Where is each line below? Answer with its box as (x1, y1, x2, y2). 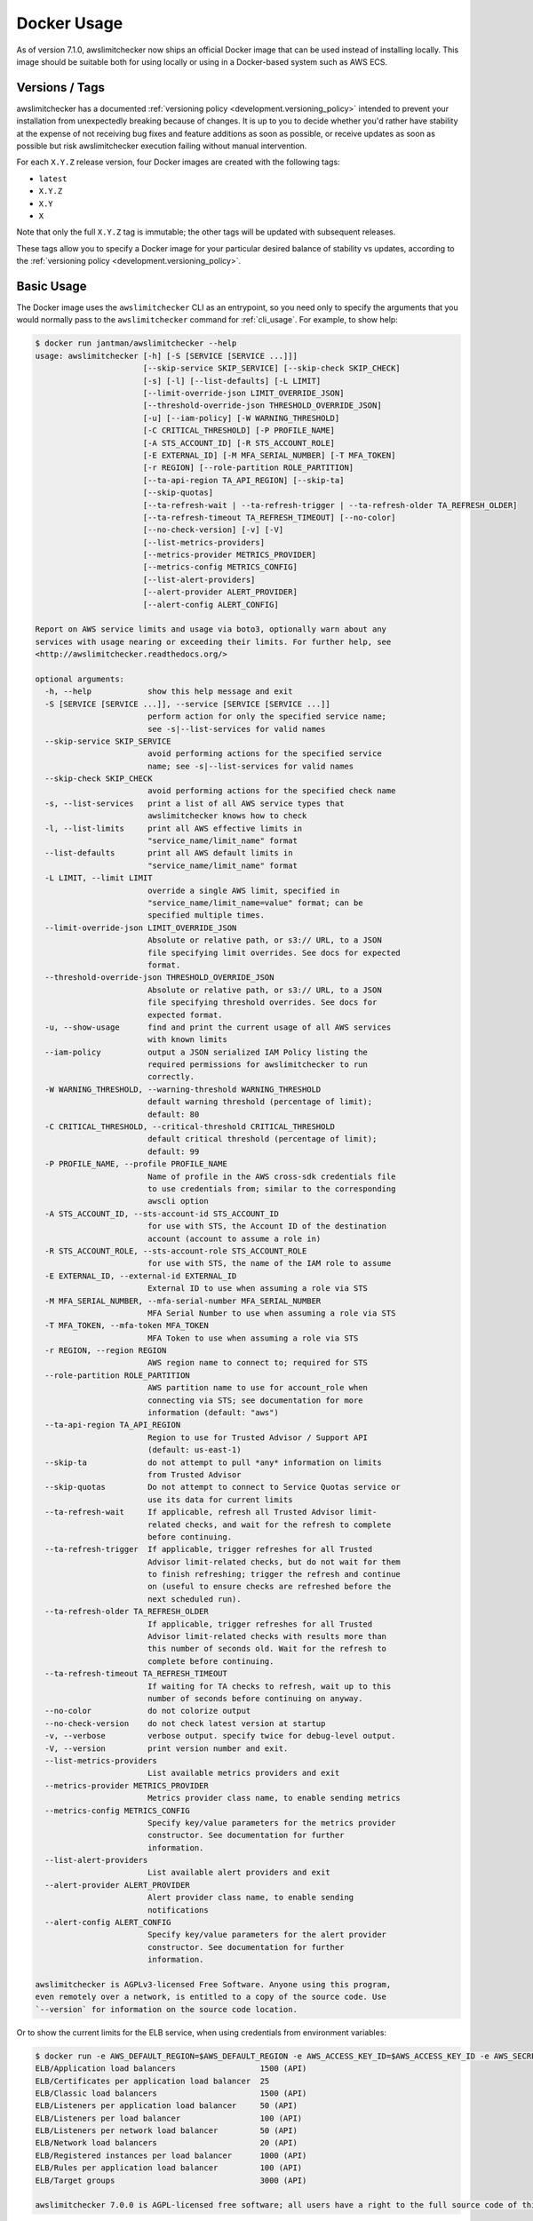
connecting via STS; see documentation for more (147, 1395, 363, 1405)
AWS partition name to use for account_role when (147, 1382, 369, 1393)
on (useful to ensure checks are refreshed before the (147, 1581, 392, 1592)
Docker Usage (16, 13, 123, 33)
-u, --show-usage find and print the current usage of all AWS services (44, 1022, 392, 1032)
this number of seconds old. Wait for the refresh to (147, 1644, 386, 1654)
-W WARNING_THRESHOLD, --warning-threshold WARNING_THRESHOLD (44, 1084, 322, 1095)
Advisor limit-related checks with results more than (147, 1631, 386, 1642)
